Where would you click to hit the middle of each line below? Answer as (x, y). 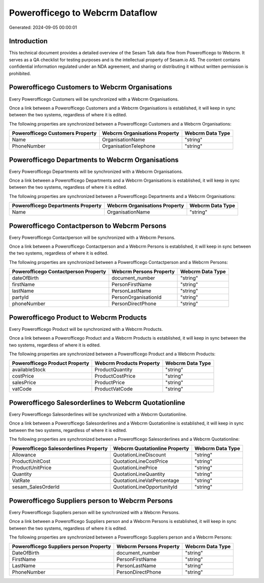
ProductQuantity (114, 370)
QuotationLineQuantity (139, 474)
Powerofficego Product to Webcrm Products (78, 317)
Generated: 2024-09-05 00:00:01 (43, 27)
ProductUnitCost (31, 461)
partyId (20, 297)
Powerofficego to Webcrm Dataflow (83, 13)
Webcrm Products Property (127, 363)
